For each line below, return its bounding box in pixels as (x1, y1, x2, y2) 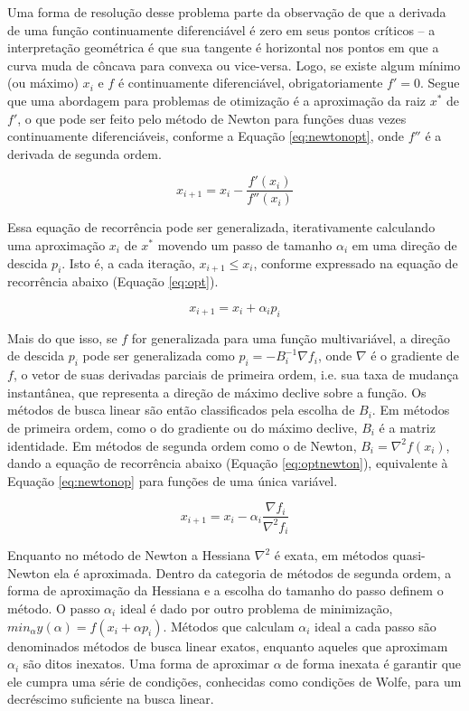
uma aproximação (7, 236, 106, 254)
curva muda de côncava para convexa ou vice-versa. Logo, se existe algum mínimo (7, 55, 461, 74)
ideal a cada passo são (314, 616, 436, 635)
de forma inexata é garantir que (286, 654, 462, 673)
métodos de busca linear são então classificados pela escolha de (7, 400, 355, 419)
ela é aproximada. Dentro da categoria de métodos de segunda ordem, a (53, 563, 452, 582)
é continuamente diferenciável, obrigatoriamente (117, 73, 383, 92)
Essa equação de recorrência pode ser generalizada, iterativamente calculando (7, 218, 436, 237)
